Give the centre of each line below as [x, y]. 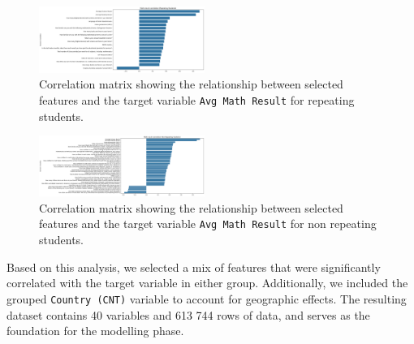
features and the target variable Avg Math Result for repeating [197, 100]
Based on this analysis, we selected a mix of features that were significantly [194, 267]
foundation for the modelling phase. [95, 331]
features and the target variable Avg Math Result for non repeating [208, 224]
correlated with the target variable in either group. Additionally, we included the [207, 283]
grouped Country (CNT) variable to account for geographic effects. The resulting [207, 298]
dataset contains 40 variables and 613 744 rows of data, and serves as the [188, 314]
